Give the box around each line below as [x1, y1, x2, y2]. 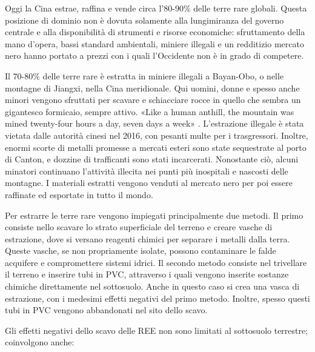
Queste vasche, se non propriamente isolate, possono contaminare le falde [5, 244, 276, 257]
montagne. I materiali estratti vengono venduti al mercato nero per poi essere [5, 176, 293, 189]
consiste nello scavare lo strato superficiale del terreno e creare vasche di [5, 221, 273, 233]
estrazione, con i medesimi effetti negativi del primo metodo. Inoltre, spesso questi [5, 291, 310, 304]
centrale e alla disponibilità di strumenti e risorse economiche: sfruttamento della [5, 25, 305, 38]
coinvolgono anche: [5, 336, 75, 348]
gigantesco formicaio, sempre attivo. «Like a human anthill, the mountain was [5, 105, 294, 118]
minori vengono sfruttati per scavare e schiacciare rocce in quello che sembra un [5, 93, 301, 106]
